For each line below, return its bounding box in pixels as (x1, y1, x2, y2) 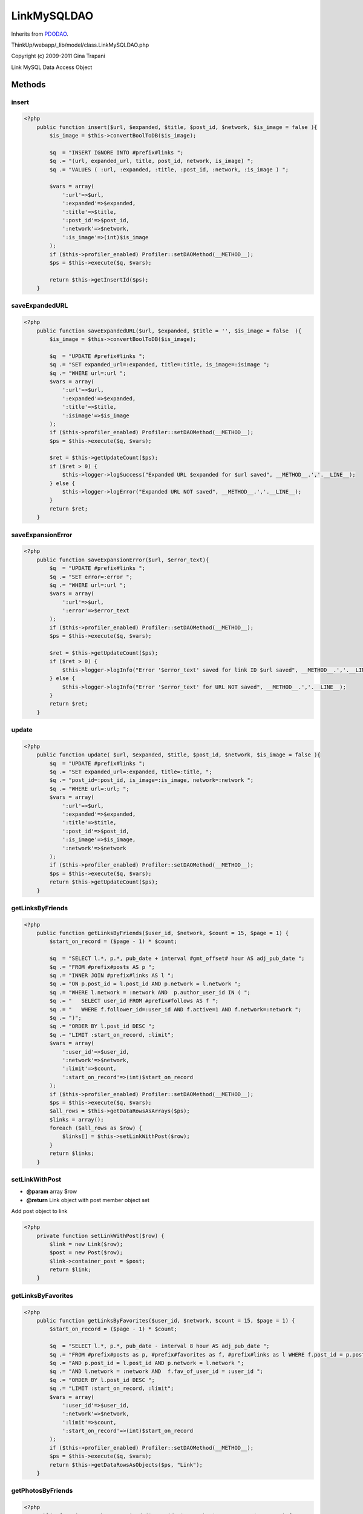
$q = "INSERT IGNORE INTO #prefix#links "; (49, 149, 184, 156)
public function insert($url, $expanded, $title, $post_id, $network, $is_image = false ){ (36, 124, 318, 130)
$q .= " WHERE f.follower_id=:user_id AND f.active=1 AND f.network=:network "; (49, 1006, 302, 1013)
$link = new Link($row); (49, 1240, 123, 1248)
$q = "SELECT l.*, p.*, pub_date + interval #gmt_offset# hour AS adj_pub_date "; (49, 955, 305, 962)
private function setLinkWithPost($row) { (36, 1232, 165, 1239)
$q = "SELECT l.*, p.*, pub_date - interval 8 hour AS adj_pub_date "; (49, 1343, 270, 1350)
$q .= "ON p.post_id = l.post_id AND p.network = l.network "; (49, 980, 241, 987)
